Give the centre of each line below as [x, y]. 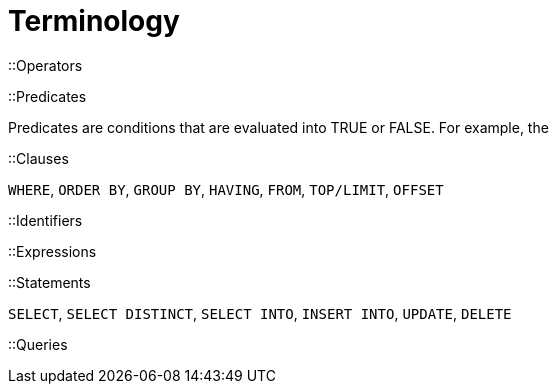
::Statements [49, 282]
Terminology [94, 21]
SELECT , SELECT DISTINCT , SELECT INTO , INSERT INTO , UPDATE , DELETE [260, 313]
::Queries [38, 344]
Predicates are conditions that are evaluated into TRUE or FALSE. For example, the [278, 127]
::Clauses [38, 158]
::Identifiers [45, 220]
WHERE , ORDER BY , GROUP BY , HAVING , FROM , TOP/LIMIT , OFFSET [226, 189]
